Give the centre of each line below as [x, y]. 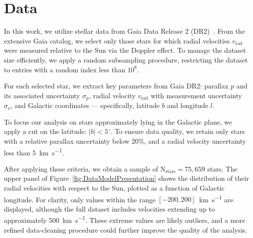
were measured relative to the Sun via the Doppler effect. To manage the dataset [125, 50]
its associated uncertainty [42, 95]
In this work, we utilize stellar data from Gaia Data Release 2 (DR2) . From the [125, 31]
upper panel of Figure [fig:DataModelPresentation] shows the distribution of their [126, 178]
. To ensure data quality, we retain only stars [178, 131]
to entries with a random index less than [65, 69]
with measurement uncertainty [196, 95]
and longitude [188, 105]
